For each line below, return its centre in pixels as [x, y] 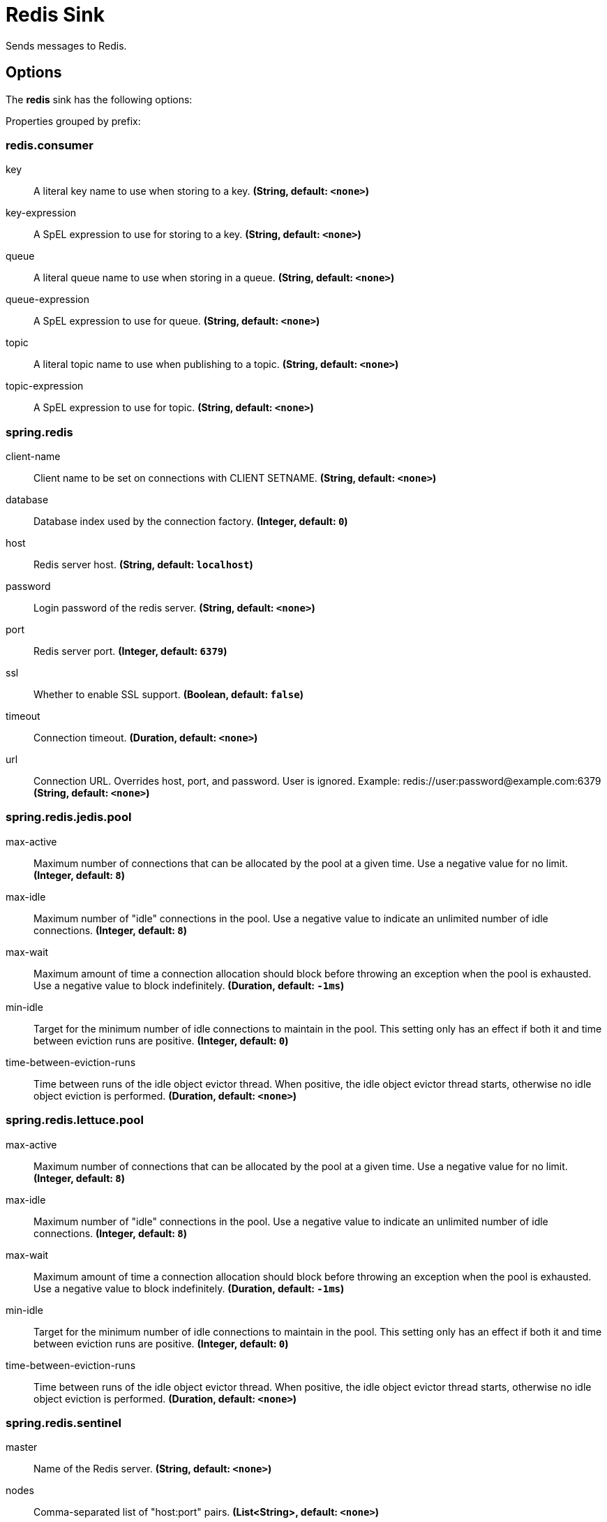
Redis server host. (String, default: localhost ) [143, 565]
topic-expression [45, 386]
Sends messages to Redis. [66, 45]
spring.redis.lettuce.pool [75, 1120]
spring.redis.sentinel [63, 1423]
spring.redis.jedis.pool [69, 817]
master [22, 1447]
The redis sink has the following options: [99, 99]
